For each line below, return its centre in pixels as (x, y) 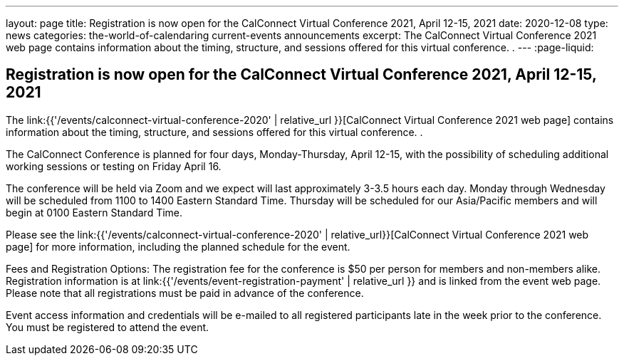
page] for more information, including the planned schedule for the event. (178, 246)
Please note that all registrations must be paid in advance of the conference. (185, 293)
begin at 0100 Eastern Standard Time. (94, 212)
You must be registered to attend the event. (108, 327)
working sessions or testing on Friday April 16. (114, 166)
